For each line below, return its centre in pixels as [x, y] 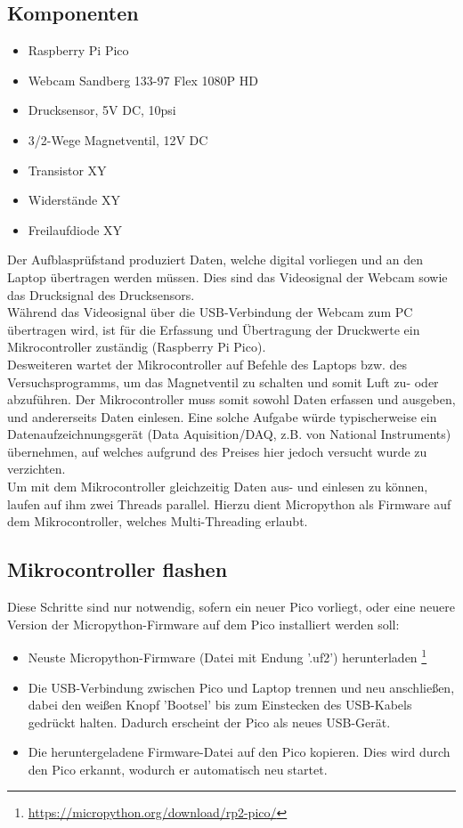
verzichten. [37, 469]
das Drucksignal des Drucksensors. [101, 294]
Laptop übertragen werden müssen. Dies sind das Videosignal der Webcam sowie [227, 276]
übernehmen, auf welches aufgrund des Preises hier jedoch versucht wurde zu [217, 451]
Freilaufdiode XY [75, 229]
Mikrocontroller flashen [118, 569]
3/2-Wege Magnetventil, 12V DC [118, 139]
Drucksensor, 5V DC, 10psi [102, 110]
